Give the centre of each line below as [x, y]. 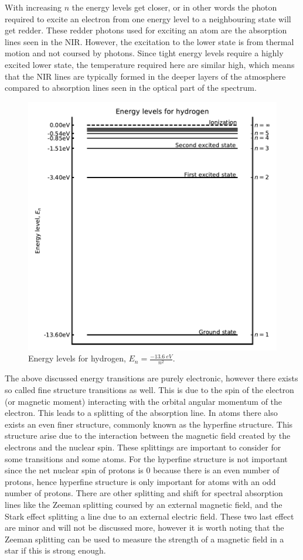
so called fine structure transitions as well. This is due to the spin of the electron [149, 390]
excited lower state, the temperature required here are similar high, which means [150, 64]
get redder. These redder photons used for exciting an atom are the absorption [146, 30]
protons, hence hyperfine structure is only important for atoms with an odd [140, 481]
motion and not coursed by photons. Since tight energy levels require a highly [144, 53]
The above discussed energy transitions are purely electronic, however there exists [151, 378]
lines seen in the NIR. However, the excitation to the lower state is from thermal [149, 41]
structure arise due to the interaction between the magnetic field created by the [148, 436]
